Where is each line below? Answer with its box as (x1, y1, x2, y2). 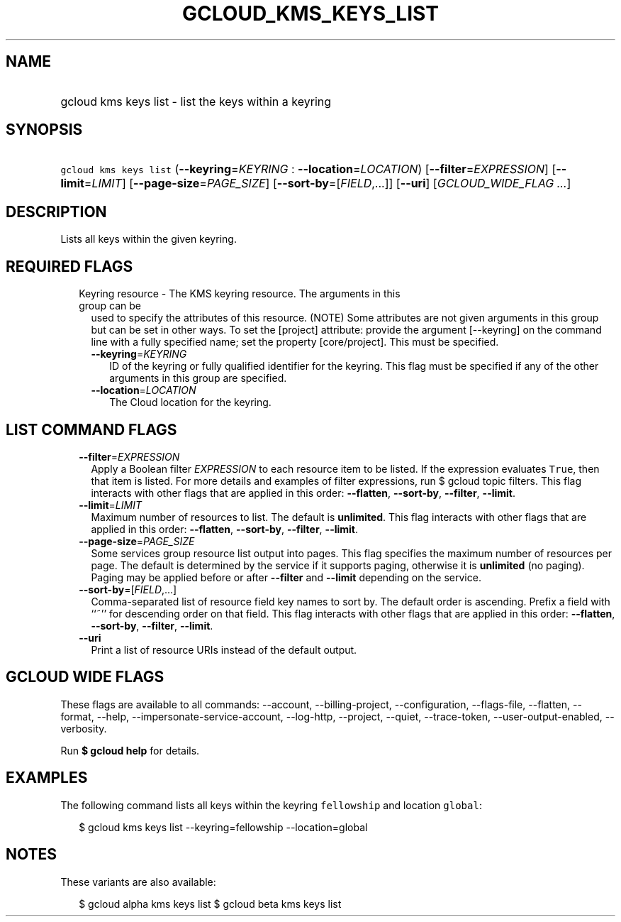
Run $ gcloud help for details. (60, 744, 200, 757)
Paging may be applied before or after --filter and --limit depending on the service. (91, 571, 481, 583)
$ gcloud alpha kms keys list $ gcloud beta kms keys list (79, 897, 342, 910)
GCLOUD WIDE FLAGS (6, 668, 164, 686)
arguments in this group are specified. (109, 372, 287, 385)
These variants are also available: (60, 875, 216, 888)
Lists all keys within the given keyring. (60, 233, 237, 246)
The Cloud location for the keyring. (109, 396, 272, 409)
